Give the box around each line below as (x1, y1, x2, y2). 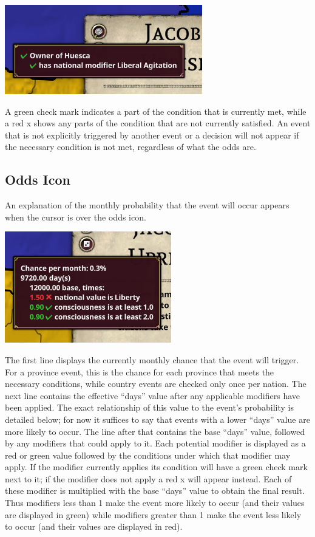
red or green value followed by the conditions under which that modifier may (5, 448, 291, 461)
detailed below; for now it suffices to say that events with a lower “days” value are (5, 412, 310, 425)
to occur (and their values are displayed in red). (5, 520, 183, 533)
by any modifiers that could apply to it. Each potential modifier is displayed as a (5, 437, 306, 450)
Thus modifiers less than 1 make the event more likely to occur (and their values (5, 496, 305, 509)
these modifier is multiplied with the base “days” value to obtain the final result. (5, 484, 305, 497)
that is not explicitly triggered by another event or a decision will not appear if (5, 128, 299, 141)
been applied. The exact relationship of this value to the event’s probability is (5, 401, 294, 414)
